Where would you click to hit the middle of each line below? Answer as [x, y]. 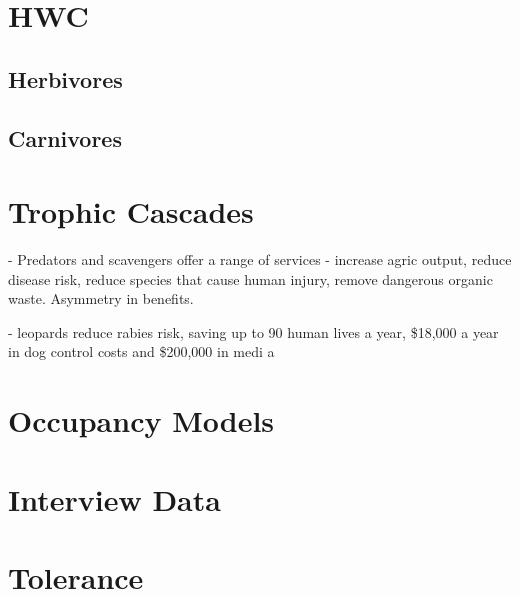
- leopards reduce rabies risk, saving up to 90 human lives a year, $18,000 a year [253, 331]
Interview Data [114, 498]
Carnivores [65, 137]
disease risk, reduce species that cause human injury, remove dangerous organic [250, 278]
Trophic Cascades [131, 211]
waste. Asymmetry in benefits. [101, 298]
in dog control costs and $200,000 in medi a [141, 351]
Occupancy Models [141, 420]
